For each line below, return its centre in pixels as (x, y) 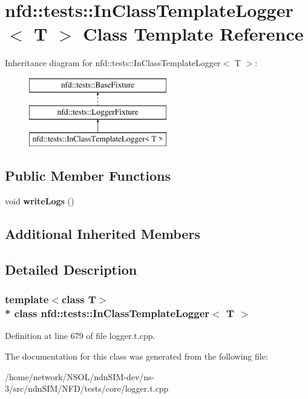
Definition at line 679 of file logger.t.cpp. (80, 336)
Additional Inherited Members (103, 234)
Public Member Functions (88, 176)
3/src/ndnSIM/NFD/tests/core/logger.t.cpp (87, 388)
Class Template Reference (193, 34)
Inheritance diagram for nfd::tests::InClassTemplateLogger (113, 63)
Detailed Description (71, 269)
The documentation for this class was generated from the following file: (136, 356)
